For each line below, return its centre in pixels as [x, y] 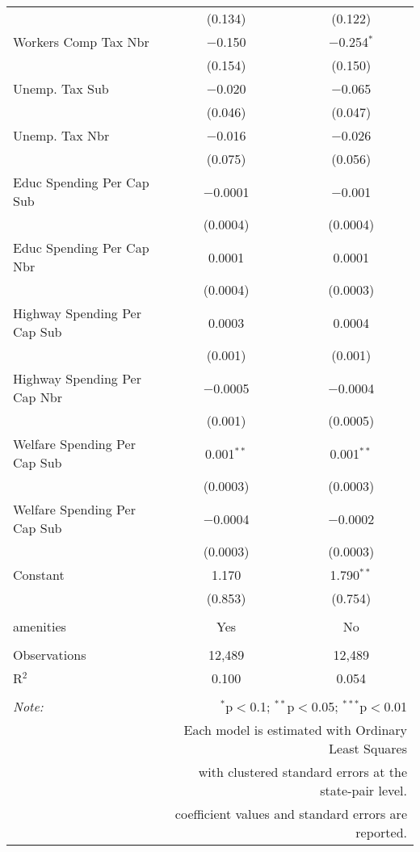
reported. [381, 832]
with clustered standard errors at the [302, 772]
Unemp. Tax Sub [61, 88]
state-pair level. [363, 790]
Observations [50, 655]
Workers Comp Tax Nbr [81, 42]
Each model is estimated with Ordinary [295, 730]
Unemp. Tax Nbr [61, 135]
